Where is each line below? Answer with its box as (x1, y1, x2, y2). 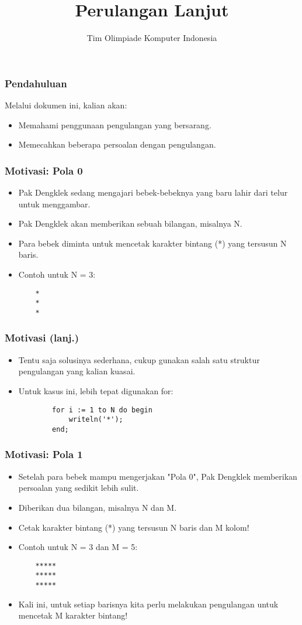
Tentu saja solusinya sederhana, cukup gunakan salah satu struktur (18, 353, 260, 366)
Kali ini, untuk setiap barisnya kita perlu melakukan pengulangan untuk (18, 597, 279, 610)
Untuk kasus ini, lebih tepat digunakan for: (18, 384, 173, 397)
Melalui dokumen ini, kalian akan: (5, 99, 127, 111)
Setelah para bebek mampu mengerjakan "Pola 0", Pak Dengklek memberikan (18, 470, 297, 482)
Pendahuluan (5, 76, 67, 90)
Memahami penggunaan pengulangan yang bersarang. (18, 118, 211, 131)
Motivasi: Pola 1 (5, 447, 83, 462)
